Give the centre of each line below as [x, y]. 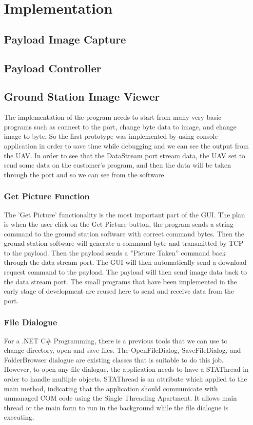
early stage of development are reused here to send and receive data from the [119, 291]
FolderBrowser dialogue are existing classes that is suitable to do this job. [114, 359]
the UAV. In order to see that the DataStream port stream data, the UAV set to [125, 155]
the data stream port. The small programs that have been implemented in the [120, 281]
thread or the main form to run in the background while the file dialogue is [116, 407]
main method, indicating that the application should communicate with [111, 388]
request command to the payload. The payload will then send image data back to [126, 272]
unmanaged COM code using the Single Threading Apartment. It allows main [120, 398]
